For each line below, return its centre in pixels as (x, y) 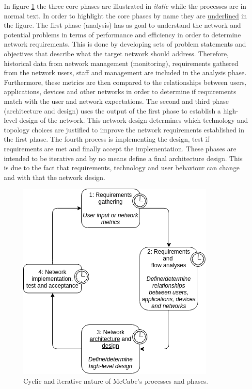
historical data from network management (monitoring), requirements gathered (121, 63)
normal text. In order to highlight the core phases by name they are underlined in (126, 15)
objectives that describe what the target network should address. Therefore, (116, 53)
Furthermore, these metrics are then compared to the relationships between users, (125, 82)
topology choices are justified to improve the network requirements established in (124, 129)
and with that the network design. (55, 177)
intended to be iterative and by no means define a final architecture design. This (123, 158)
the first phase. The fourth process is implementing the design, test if (107, 139)
